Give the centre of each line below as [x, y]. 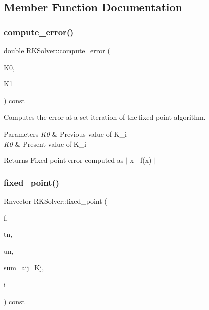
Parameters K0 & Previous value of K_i [65, 133]
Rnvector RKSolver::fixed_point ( [56, 200]
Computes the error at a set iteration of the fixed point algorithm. [105, 117]
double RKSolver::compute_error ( [57, 50]
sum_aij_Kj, [24, 268]
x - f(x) [141, 160]
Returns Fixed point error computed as [64, 160]
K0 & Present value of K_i [45, 143]
